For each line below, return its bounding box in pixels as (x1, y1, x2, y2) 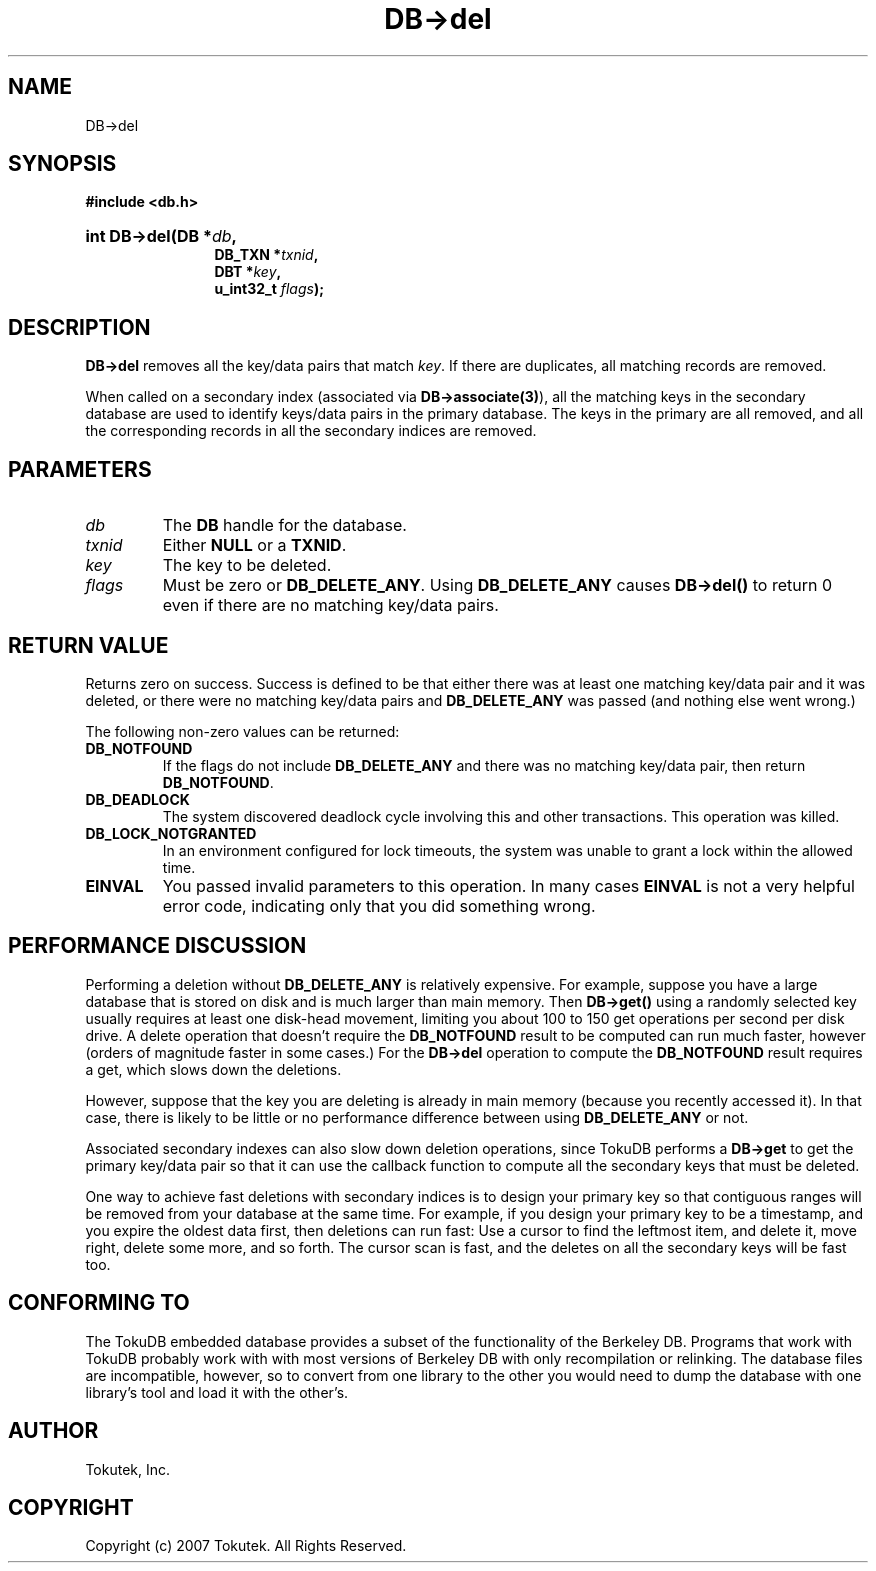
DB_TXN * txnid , (214, 246, 319, 264)
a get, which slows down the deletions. (85, 1060, 342, 1078)
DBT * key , (214, 263, 282, 281)
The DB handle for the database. (162, 515, 407, 536)
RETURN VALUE (8, 632, 169, 658)
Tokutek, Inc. (85, 1460, 171, 1478)
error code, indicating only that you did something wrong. (162, 895, 596, 916)
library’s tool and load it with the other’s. (85, 1383, 349, 1401)
